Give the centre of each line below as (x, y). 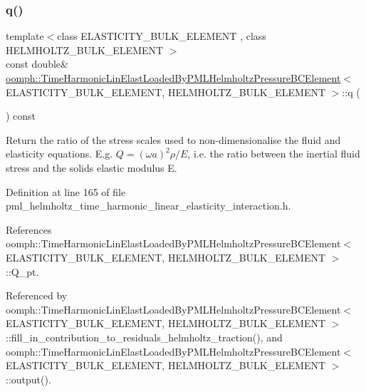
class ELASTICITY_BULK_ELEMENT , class (162, 36)
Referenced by (37, 295)
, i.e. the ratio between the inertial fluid (274, 154)
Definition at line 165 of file (66, 191)
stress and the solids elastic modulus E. (91, 167)
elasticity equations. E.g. (59, 154)
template (25, 36)
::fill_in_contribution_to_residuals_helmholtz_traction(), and (144, 337)
